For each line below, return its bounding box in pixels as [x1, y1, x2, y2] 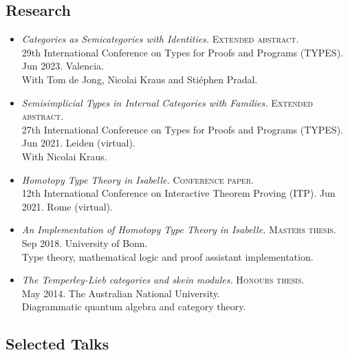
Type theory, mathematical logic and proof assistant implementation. [21, 249, 314, 263]
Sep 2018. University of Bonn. [21, 235, 148, 250]
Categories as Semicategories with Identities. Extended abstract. [21, 32, 299, 46]
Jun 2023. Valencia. [21, 58, 105, 73]
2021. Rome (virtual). [21, 199, 113, 213]
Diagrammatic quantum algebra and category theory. [21, 299, 246, 314]
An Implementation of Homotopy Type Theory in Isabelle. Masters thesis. [21, 222, 336, 237]
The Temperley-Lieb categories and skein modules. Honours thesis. [21, 272, 305, 287]
